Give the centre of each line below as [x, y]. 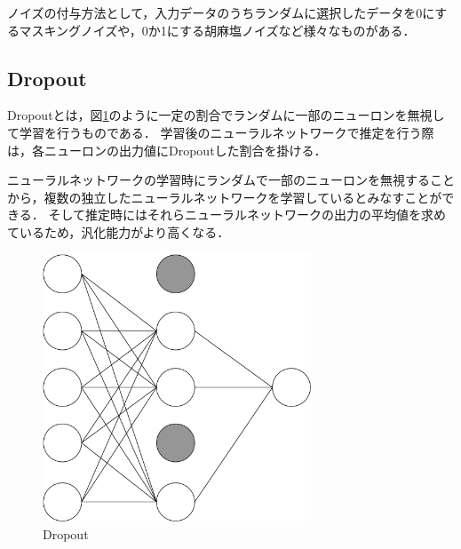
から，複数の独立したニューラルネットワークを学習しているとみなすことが [225, 197]
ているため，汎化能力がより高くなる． [119, 231]
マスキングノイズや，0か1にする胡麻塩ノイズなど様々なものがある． [217, 30]
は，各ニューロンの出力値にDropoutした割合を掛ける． [167, 150]
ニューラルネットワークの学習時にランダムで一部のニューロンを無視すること [231, 180]
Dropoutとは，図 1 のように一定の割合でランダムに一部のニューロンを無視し [226, 115]
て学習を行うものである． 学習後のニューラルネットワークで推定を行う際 [221, 132]
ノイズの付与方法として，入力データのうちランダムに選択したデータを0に [221, 12]
